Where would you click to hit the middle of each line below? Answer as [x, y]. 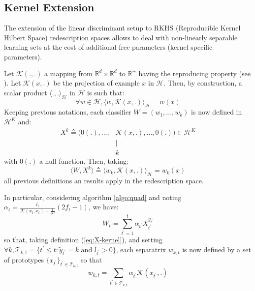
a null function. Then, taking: [84, 161]
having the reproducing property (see [194, 73]
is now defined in [217, 112]
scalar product [26, 92]
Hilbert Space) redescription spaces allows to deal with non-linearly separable [121, 37]
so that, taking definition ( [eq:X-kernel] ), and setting [83, 240]
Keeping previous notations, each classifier [68, 112]
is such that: [106, 92]
